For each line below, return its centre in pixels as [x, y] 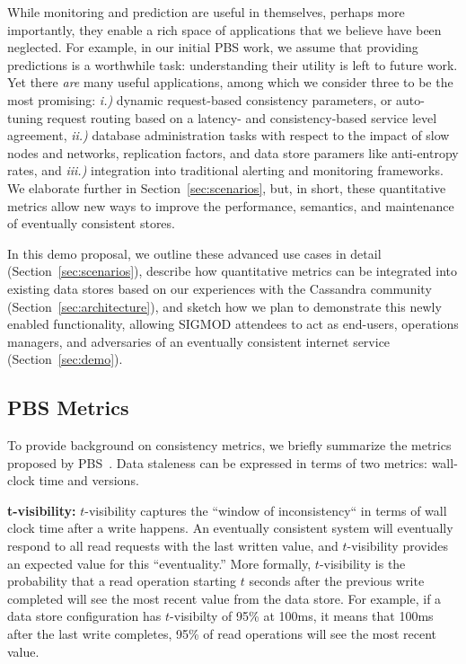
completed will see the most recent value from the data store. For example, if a [224, 598]
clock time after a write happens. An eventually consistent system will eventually [230, 528]
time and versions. [89, 480]
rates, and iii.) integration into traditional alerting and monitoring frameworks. [225, 170]
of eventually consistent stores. [91, 223]
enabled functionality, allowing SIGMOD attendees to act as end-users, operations [233, 324]
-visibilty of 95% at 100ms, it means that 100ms [302, 616]
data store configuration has [84, 616]
